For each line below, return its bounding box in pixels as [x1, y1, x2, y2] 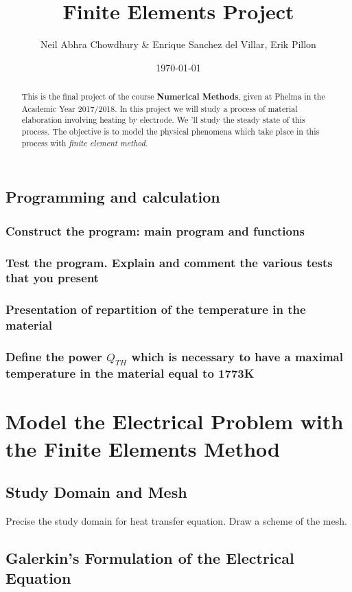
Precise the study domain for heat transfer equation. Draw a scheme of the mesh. [5, 514, 347, 528]
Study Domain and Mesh [5, 481, 187, 503]
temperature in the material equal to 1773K [5, 365, 255, 382]
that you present [5, 269, 99, 286]
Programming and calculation [5, 186, 220, 207]
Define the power [5, 348, 102, 365]
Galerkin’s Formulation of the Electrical [5, 547, 294, 569]
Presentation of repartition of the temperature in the [5, 301, 306, 318]
